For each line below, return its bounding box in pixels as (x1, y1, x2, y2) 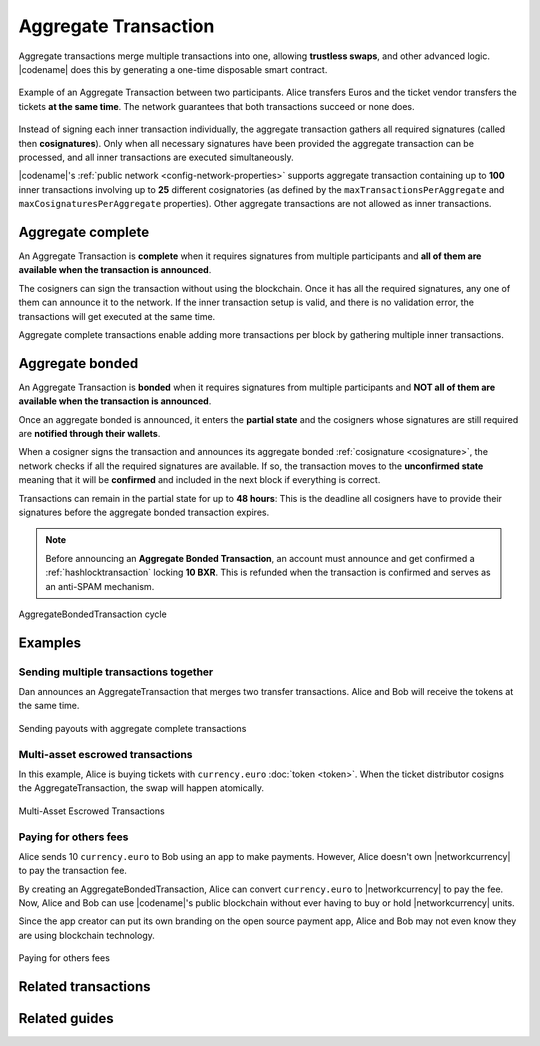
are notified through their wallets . (18, 428, 161, 439)
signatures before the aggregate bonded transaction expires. (18, 506, 270, 518)
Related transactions (18, 978, 151, 995)
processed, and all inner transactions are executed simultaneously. (18, 151, 294, 163)
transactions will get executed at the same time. (18, 310, 216, 322)
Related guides (18, 1010, 114, 1027)
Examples (18, 634, 82, 651)
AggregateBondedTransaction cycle (18, 608, 167, 620)
